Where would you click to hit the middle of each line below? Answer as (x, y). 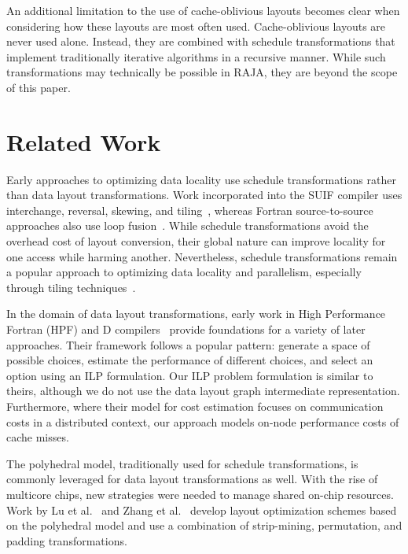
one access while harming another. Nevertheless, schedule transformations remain (202, 256)
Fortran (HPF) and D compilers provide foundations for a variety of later (186, 329)
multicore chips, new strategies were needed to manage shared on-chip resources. (200, 494)
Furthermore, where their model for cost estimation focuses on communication (195, 406)
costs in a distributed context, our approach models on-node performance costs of (203, 421)
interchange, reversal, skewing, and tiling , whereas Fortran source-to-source (190, 210)
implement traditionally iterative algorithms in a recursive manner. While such (196, 56)
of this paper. (39, 87)
